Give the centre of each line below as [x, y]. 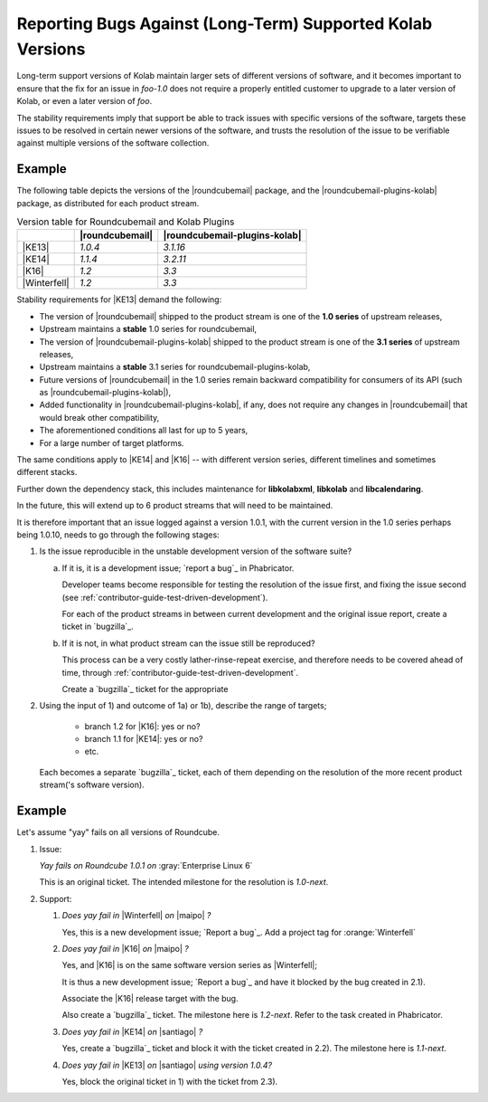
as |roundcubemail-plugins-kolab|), [105, 393]
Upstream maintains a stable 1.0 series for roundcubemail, [148, 329]
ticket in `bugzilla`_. [98, 627]
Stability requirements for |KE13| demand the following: [119, 299]
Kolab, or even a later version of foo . [84, 101]
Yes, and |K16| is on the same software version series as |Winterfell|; [190, 965]
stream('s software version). [92, 785]
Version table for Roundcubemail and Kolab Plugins [126, 222]
